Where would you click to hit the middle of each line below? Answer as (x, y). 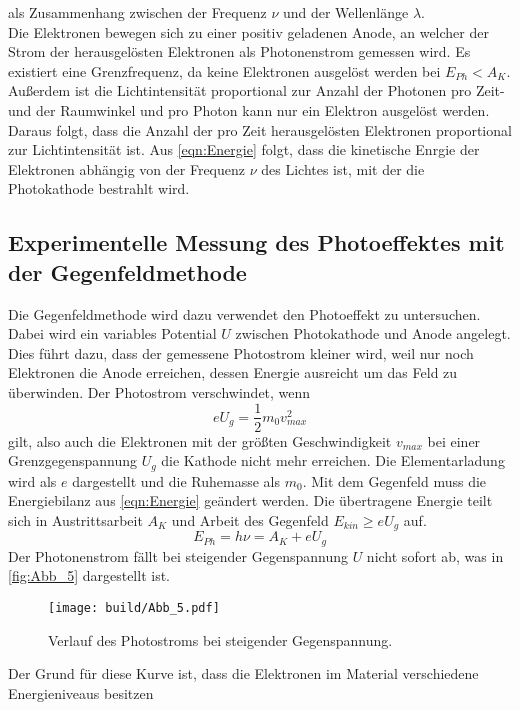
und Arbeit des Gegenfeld (250, 519)
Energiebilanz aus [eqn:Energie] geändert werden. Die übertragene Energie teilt (250, 500)
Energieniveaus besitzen (81, 692)
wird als (32, 480)
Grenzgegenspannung (72, 460)
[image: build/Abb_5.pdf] (134, 607)
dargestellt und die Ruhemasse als (176, 480)
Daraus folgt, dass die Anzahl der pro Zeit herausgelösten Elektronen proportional (260, 129)
